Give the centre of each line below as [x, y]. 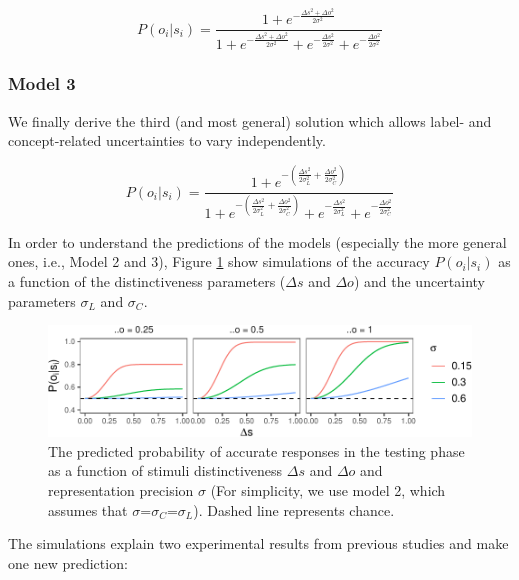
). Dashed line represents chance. [294, 509]
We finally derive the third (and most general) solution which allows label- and [250, 120]
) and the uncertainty [419, 281]
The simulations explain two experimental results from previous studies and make [258, 543]
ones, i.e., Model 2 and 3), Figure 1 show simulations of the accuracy [219, 261]
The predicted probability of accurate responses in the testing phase [256, 450]
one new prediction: [68, 562]
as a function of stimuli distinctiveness [165, 470]
